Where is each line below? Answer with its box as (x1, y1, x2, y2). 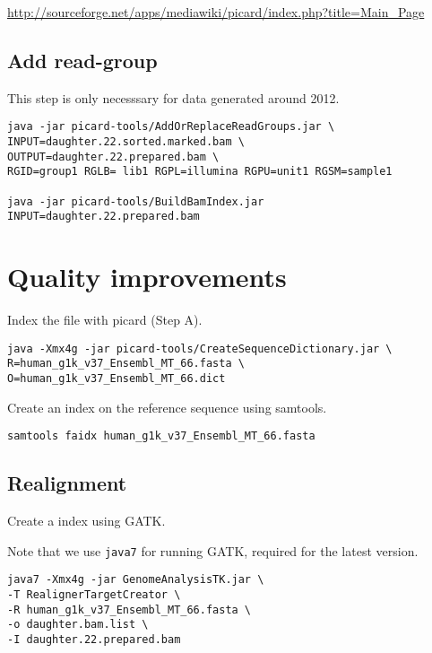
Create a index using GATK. (7, 511, 166, 530)
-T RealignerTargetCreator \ (7, 588, 181, 602)
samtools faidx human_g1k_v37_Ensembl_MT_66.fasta (7, 430, 315, 443)
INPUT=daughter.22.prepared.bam (7, 210, 200, 223)
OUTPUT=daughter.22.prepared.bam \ (7, 150, 220, 163)
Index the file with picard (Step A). (7, 310, 203, 329)
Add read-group (7, 46, 158, 74)
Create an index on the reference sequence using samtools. (7, 397, 327, 416)
